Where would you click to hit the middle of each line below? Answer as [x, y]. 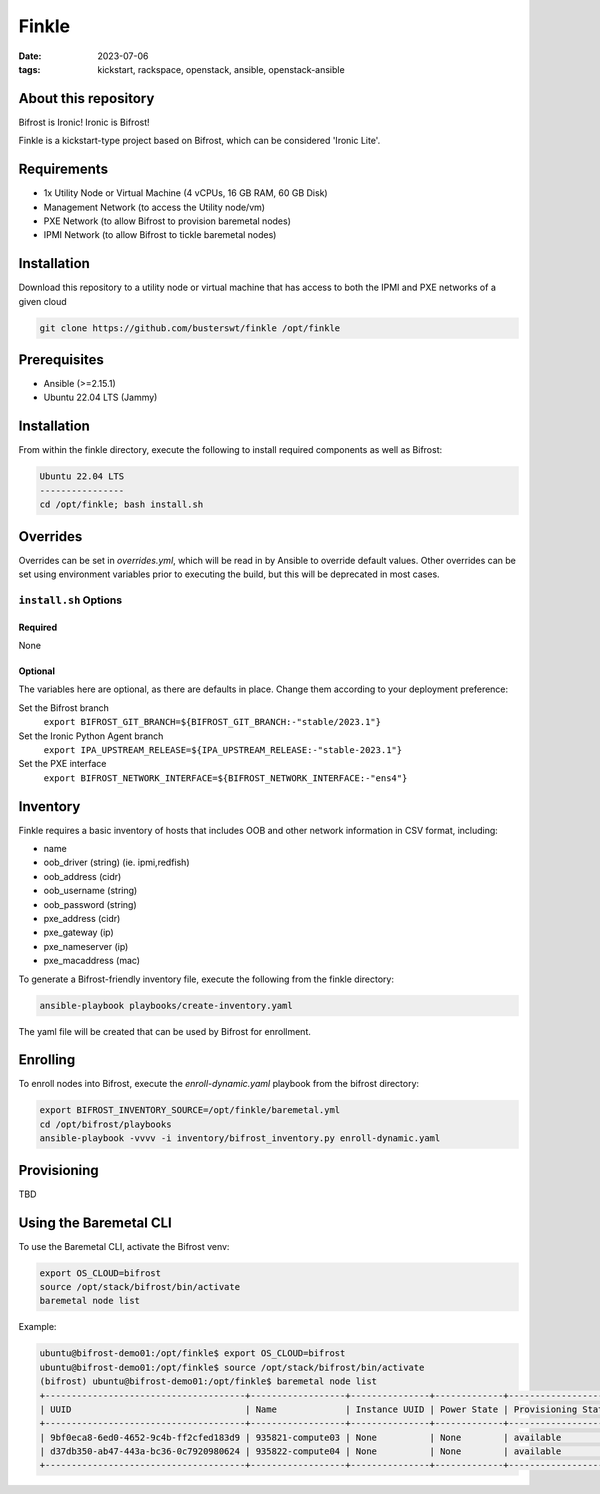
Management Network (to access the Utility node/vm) [154, 207]
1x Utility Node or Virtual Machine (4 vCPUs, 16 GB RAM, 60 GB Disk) [186, 193]
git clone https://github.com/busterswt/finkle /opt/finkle [190, 328]
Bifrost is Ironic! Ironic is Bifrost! [84, 122]
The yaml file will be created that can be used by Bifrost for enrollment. [165, 1031]
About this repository [86, 98]
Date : [30, 56]
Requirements [63, 169]
